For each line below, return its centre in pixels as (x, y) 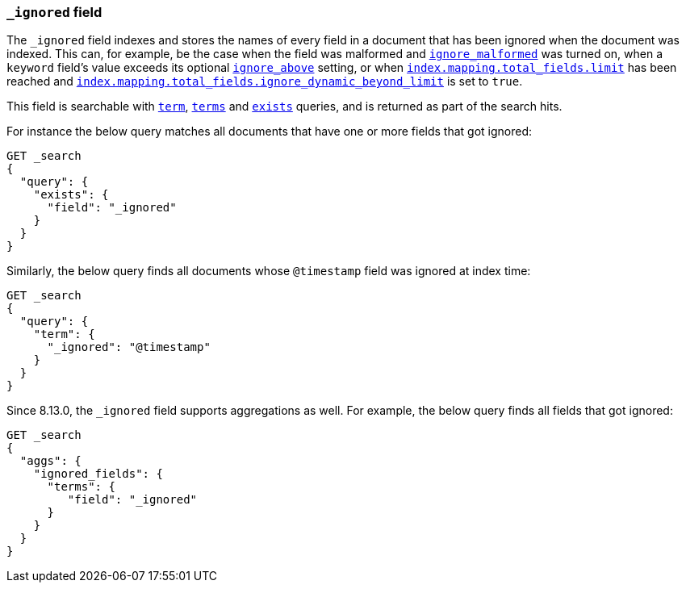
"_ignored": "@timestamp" (129, 347)
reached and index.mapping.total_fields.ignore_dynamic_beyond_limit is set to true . (265, 81)
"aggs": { (50, 461)
